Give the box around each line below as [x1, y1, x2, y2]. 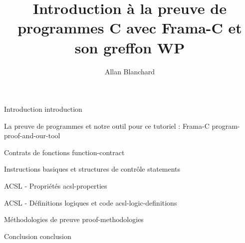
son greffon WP [74, 37, 185, 57]
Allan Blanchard [104, 66, 155, 76]
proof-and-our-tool [4, 130, 60, 141]
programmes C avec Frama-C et [17, 17, 242, 38]
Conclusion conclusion [4, 231, 71, 241]
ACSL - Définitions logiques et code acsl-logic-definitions [4, 197, 177, 208]
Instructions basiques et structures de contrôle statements [4, 164, 181, 174]
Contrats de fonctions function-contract [4, 147, 125, 157]
